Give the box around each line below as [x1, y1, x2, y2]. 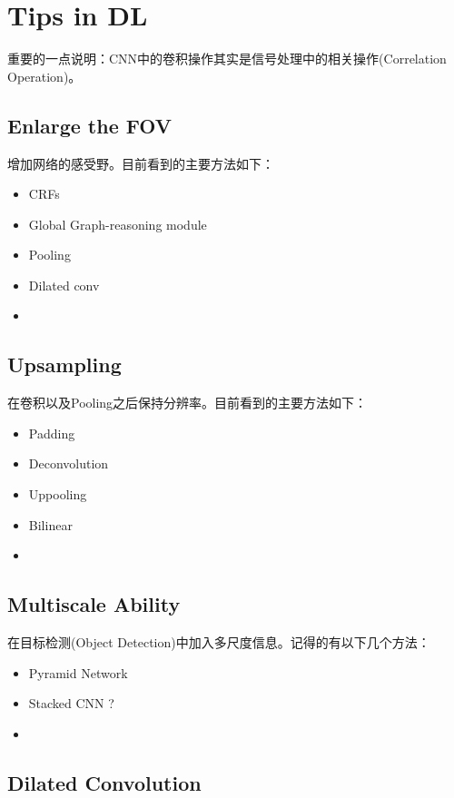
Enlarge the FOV [7, 111, 173, 139]
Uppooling [28, 485, 87, 504]
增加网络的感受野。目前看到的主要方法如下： [7, 153, 274, 172]
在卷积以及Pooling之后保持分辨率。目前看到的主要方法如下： [7, 393, 368, 412]
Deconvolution [28, 454, 109, 473]
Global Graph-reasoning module [28, 214, 207, 233]
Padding [28, 423, 75, 442]
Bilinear [28, 515, 73, 534]
